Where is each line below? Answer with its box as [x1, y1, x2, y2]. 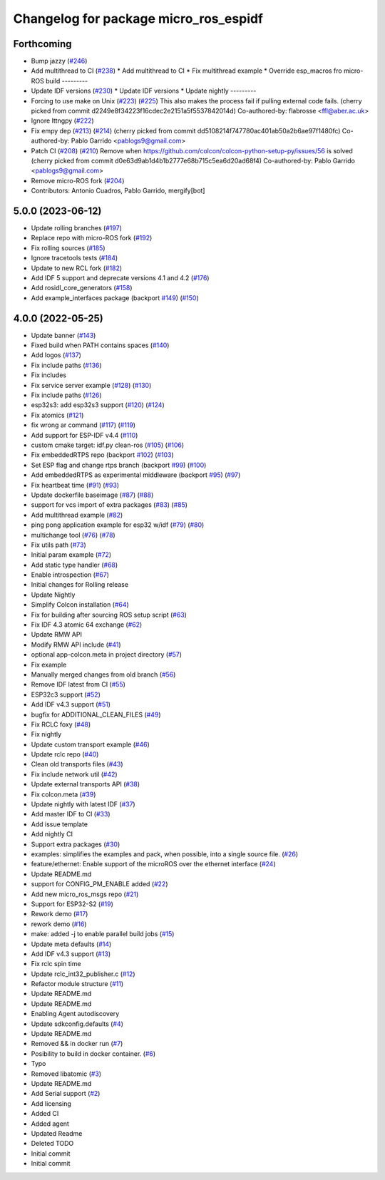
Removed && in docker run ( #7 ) [31, 1040, 123, 1048]
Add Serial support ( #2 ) [31, 1089, 101, 1098]
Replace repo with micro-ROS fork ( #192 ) [31, 234, 153, 242]
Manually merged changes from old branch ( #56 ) [31, 670, 176, 679]
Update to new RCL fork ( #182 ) [31, 264, 123, 272]
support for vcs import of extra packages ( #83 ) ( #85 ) [31, 501, 188, 509]
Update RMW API [31, 630, 82, 639]
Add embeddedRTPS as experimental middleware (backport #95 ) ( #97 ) [31, 471, 241, 479]
